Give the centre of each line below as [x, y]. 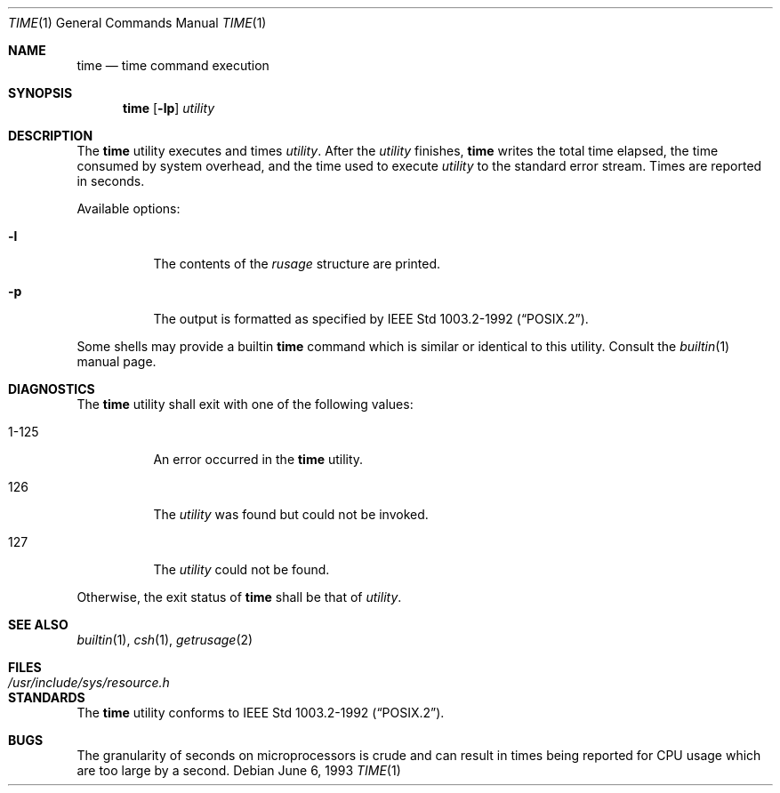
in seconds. [111, 181]
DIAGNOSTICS [52, 389]
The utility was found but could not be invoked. [291, 514]
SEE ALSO [38, 625]
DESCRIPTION [51, 136]
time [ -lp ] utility [169, 108]
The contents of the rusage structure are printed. [297, 264]
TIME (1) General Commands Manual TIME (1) [137, 23]
